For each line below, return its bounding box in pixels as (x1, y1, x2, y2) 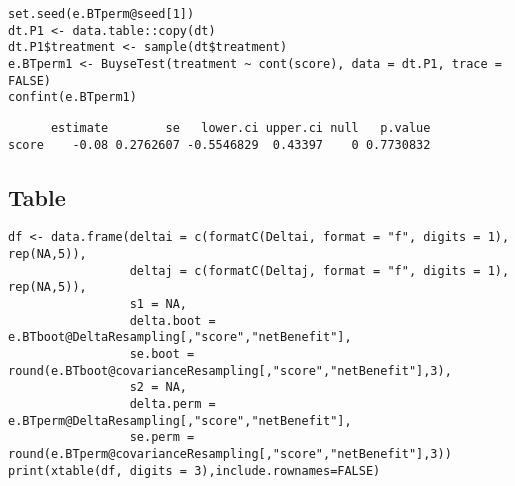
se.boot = (129, 347, 195, 362)
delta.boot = (129, 313, 216, 328)
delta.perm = (129, 397, 216, 412)
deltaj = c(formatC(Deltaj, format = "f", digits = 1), (129, 263, 510, 278)
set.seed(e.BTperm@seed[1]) (8, 7, 195, 21)
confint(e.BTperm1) (8, 90, 137, 105)
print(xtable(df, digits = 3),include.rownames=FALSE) (8, 463, 381, 478)
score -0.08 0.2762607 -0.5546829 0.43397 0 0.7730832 (8, 137, 431, 152)
